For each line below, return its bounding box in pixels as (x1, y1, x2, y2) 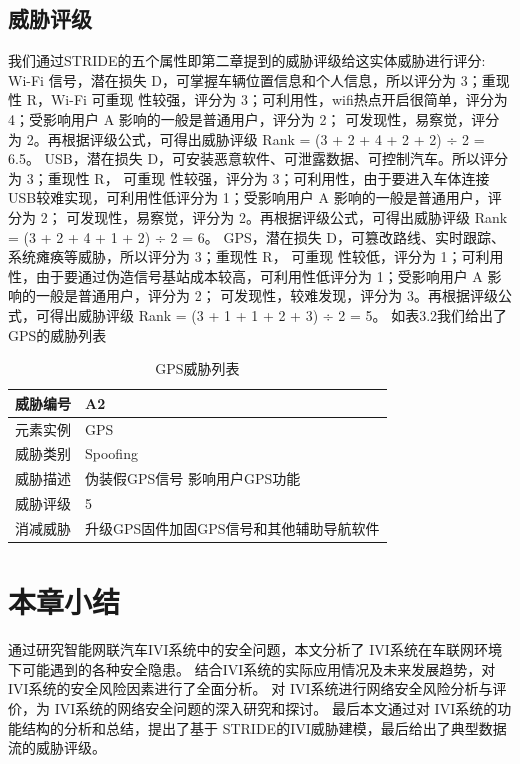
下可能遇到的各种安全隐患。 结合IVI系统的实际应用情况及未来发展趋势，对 (8, 658, 496, 679)
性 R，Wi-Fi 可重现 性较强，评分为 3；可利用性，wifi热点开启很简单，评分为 (8, 89, 508, 110)
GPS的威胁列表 (8, 324, 107, 345)
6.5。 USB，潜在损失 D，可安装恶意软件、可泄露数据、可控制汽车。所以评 (8, 148, 495, 169)
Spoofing (85, 443, 138, 464)
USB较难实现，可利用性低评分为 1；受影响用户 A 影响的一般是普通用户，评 (8, 187, 502, 208)
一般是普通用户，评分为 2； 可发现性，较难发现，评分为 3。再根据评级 (35, 285, 498, 306)
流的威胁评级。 (8, 737, 106, 758)
